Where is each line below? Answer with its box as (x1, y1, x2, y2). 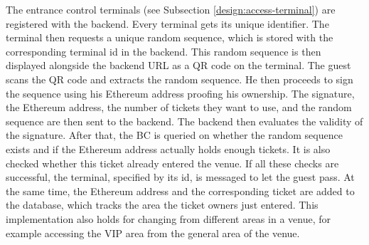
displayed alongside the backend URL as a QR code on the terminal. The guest (6, 58, 351, 73)
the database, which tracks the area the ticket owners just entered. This (6, 197, 319, 212)
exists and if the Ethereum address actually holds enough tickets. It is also (6, 141, 331, 156)
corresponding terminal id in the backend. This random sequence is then (6, 43, 321, 58)
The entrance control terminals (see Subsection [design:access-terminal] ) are (6, 2, 336, 16)
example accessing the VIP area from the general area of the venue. (6, 225, 300, 240)
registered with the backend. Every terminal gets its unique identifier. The (6, 16, 329, 31)
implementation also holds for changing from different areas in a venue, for (6, 211, 331, 226)
